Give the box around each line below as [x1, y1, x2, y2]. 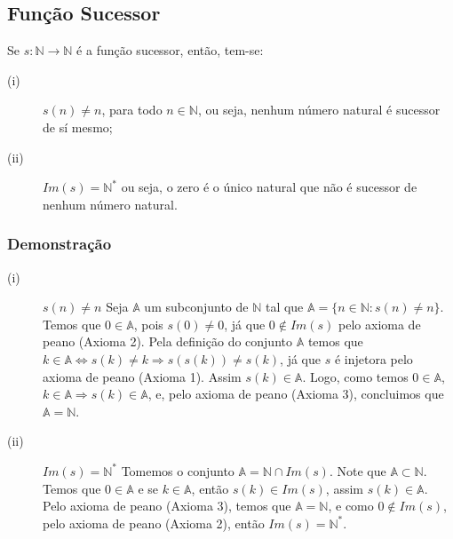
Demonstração [7, 233, 112, 255]
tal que [265, 297, 304, 316]
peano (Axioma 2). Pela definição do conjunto [43, 332, 292, 351]
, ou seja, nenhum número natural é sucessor [197, 100, 441, 119]
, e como [328, 496, 374, 515]
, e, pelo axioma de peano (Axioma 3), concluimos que [147, 384, 444, 403]
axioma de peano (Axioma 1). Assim [43, 367, 242, 385]
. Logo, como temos [302, 367, 409, 385]
